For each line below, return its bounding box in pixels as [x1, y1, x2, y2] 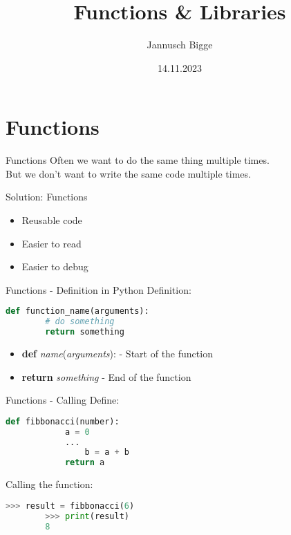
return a [64, 458, 105, 468]
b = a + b [84, 447, 130, 458]
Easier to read [21, 236, 82, 250]
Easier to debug [21, 259, 88, 274]
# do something [45, 317, 115, 327]
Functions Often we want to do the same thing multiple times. [6, 153, 270, 167]
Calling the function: [6, 477, 93, 491]
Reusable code [21, 213, 82, 227]
